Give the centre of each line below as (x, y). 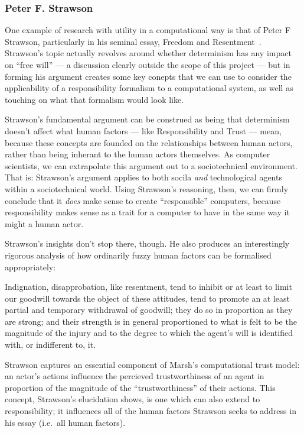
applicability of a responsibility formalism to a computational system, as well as (149, 88)
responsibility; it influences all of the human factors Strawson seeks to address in (151, 411)
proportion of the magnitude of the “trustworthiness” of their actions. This (140, 387)
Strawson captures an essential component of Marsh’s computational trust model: (152, 364)
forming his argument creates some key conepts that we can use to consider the (148, 76)
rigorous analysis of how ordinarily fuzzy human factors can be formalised (138, 255)
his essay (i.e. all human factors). (65, 422)
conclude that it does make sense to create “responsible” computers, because (143, 200)
